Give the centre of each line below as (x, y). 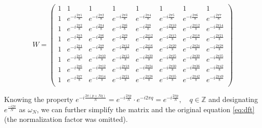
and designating (233, 99)
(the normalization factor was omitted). (66, 119)
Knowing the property (39, 99)
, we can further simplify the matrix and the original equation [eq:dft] (146, 109)
